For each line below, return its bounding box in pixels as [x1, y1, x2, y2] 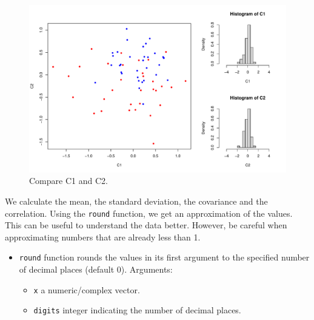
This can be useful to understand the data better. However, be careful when [5, 219, 287, 231]
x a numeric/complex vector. [33, 283, 140, 296]
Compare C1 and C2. [29, 174, 108, 187]
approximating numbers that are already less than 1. [5, 230, 201, 243]
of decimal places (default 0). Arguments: [19, 263, 173, 276]
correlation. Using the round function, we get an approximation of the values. [5, 206, 293, 219]
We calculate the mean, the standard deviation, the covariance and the [5, 194, 268, 207]
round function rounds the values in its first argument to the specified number [19, 251, 310, 264]
